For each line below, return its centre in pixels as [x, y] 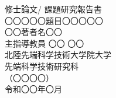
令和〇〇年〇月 [33, 89]
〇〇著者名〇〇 [33, 32]
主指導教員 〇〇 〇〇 [45, 43]
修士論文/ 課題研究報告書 [53, 9]
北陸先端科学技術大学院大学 [58, 55]
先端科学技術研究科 [42, 66]
